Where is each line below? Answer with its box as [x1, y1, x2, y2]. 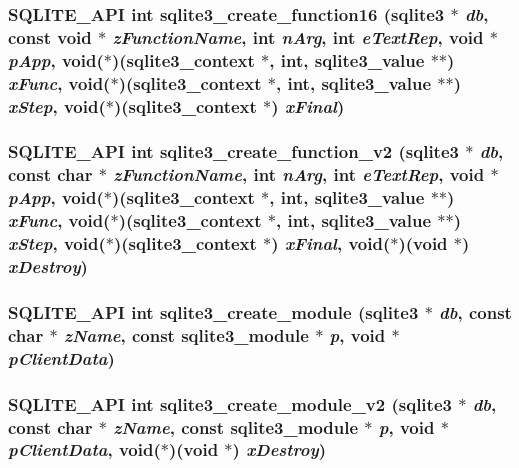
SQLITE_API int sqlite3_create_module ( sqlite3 [8, 299, 419, 324]
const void [8, 24, 92, 49]
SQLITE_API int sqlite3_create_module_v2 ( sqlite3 [8, 391, 452, 416]
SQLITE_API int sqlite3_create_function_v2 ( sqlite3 [8, 139, 459, 164]
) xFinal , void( [271, 231, 391, 256]
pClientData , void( [8, 437, 161, 462]
